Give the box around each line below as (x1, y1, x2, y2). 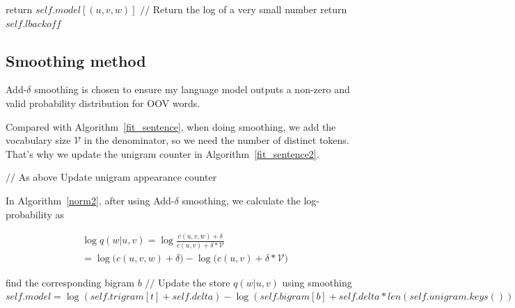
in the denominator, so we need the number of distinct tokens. (84, 133, 349, 147)
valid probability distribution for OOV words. (6, 95, 200, 110)
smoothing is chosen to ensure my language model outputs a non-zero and (34, 82, 350, 97)
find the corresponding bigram (6, 275, 134, 289)
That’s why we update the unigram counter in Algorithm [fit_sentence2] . (6, 146, 319, 161)
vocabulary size (6, 133, 71, 147)
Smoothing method (6, 49, 146, 71)
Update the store (157, 275, 230, 289)
